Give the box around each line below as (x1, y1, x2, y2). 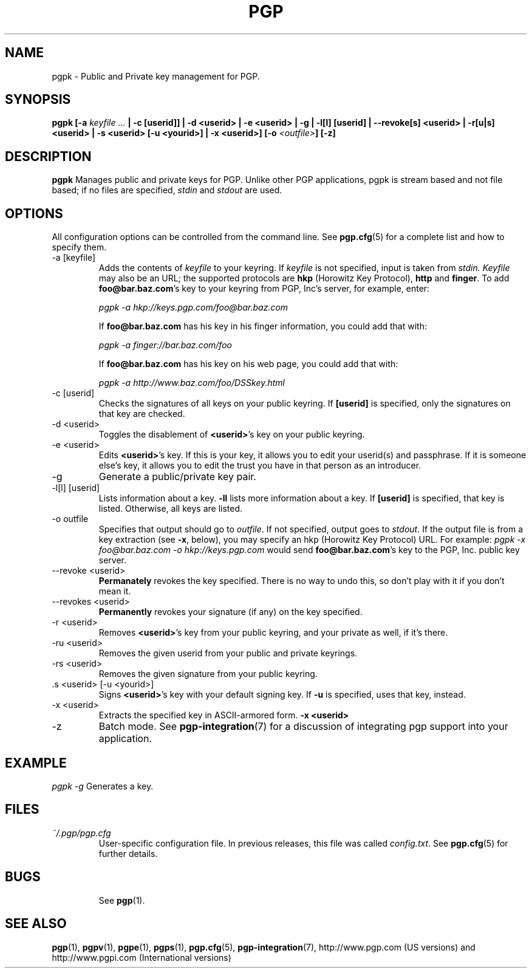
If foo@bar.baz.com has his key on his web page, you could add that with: (98, 359, 398, 370)
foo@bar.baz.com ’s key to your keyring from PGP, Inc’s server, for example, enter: (98, 283, 430, 294)
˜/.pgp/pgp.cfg (52, 827, 111, 838)
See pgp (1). (98, 895, 145, 906)
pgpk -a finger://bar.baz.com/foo (98, 340, 232, 351)
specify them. (52, 242, 107, 253)
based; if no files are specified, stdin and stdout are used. (52, 185, 282, 196)
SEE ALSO (5, 916, 67, 932)
